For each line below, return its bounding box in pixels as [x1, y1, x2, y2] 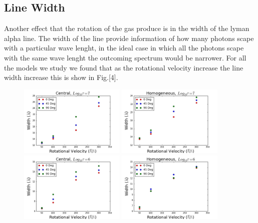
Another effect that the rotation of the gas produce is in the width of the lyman [4, 23, 249, 33]
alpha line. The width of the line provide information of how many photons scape [4, 32, 254, 43]
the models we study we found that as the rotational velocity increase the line [4, 62, 243, 72]
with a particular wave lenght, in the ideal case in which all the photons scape [4, 42, 244, 53]
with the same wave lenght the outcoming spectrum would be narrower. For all [4, 52, 246, 62]
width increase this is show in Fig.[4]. [4, 72, 118, 82]
